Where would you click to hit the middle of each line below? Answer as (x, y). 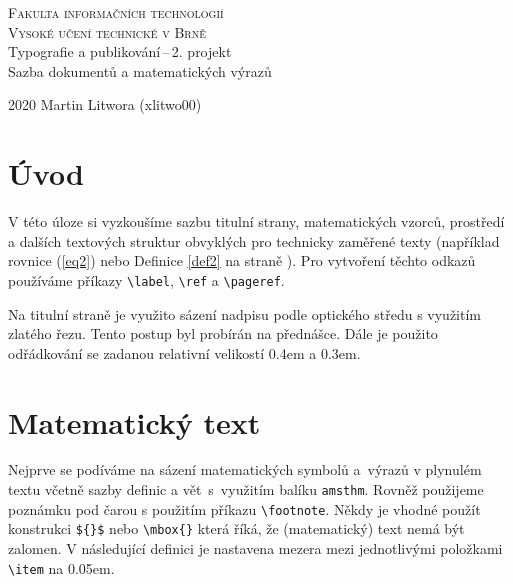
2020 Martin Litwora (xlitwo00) (105, 104)
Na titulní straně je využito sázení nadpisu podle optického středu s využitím (244, 313)
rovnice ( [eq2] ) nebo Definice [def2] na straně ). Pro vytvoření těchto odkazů (242, 260)
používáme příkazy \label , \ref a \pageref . (146, 279)
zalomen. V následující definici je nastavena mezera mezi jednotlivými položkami (255, 548)
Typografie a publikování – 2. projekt (120, 51)
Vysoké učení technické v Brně (107, 31)
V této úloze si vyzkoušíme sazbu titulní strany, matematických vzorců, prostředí (256, 221)
